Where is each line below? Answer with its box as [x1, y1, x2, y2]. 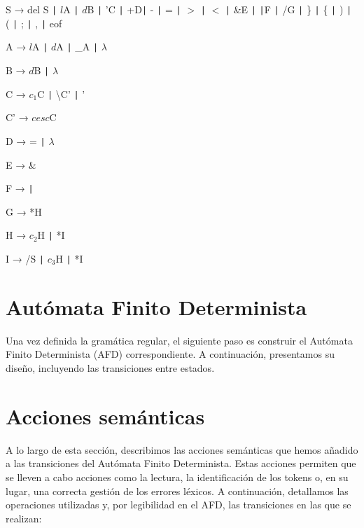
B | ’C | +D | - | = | [87, 2, 181, 16]
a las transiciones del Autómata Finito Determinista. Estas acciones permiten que [6, 456, 356, 471]
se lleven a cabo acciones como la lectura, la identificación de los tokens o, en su [6, 469, 349, 484]
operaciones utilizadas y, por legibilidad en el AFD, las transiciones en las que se [6, 497, 351, 512]
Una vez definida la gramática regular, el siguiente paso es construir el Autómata [6, 333, 353, 347]
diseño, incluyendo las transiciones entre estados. [6, 361, 215, 375]
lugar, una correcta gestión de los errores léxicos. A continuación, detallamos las [6, 483, 349, 498]
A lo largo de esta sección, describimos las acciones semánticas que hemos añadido [6, 442, 358, 457]
